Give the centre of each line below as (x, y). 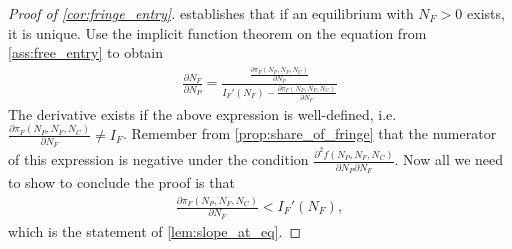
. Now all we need (449, 159)
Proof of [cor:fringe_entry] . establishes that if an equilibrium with (211, 13)
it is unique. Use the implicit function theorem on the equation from (217, 32)
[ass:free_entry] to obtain (86, 52)
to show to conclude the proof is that (121, 182)
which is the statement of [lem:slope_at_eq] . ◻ (155, 230)
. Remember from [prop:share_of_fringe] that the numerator (309, 133)
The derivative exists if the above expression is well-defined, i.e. (202, 113)
